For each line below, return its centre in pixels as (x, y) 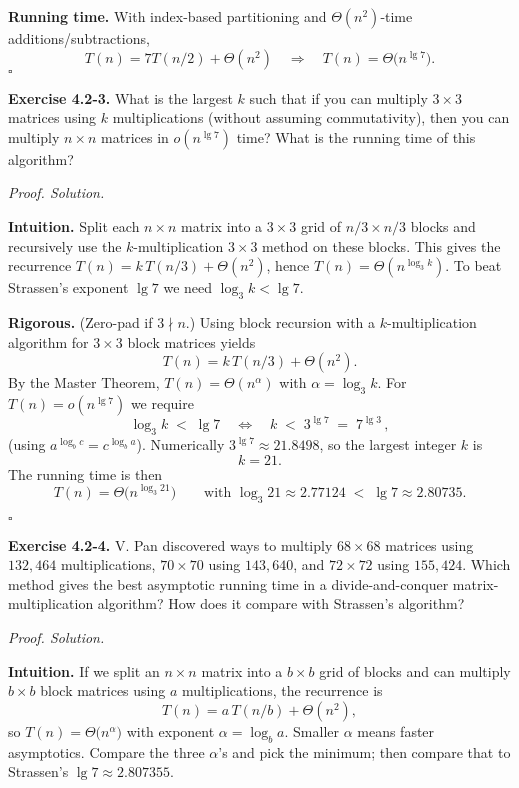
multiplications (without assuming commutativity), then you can (311, 117)
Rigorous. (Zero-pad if (80, 321)
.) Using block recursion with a (280, 321)
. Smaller (311, 730)
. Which (486, 564)
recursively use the (65, 245)
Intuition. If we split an (84, 670)
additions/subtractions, (79, 38)
